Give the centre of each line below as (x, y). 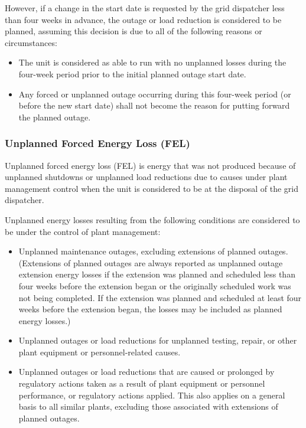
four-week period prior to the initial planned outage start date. (132, 73)
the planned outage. (55, 117)
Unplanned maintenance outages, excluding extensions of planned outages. (153, 251)
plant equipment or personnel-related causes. (100, 352)
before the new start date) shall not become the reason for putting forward (154, 105)
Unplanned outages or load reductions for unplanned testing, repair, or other (158, 340)
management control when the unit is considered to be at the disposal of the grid (152, 188)
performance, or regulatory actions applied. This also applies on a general (152, 395)
